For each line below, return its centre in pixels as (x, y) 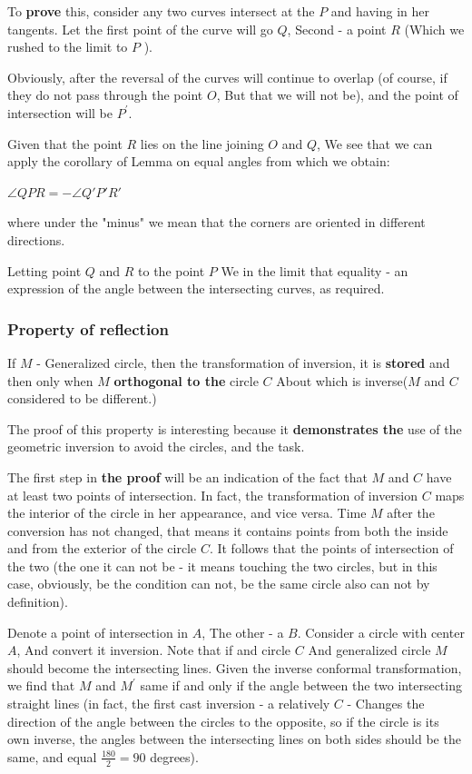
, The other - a (243, 632)
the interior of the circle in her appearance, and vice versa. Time (187, 513)
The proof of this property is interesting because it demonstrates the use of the (235, 428)
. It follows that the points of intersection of (331, 548)
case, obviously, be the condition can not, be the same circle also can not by (219, 584)
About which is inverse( (342, 380)
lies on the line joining (202, 143)
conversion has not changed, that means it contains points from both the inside (228, 530)
